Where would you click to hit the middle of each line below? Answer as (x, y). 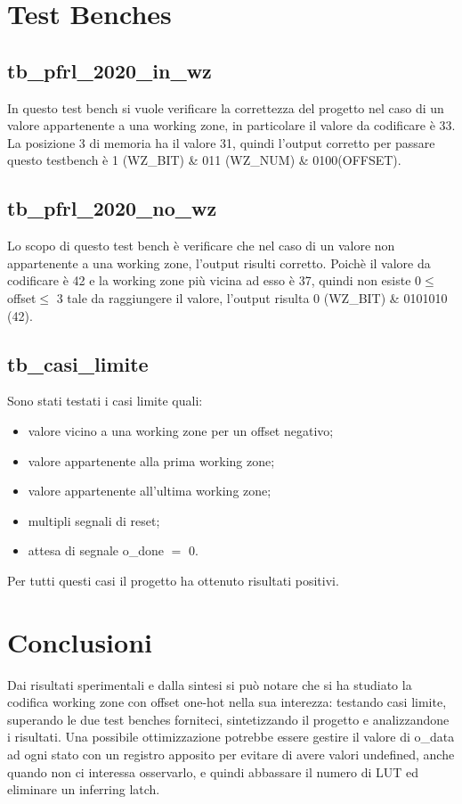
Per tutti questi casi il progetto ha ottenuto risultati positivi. (173, 580)
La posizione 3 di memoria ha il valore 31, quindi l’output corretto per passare (221, 142)
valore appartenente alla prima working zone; (151, 460)
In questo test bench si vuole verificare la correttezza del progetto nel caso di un (226, 107)
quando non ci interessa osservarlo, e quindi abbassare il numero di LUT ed (213, 771)
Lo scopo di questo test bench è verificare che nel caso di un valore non (201, 246)
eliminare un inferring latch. (84, 789)
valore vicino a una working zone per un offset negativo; (181, 430)
